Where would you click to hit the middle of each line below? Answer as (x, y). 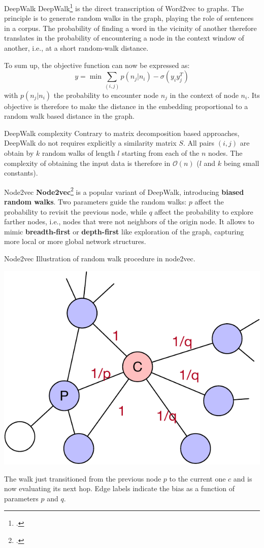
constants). (21, 173)
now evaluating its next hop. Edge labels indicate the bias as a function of (119, 488)
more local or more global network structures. (75, 241)
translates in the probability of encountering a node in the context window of (124, 38)
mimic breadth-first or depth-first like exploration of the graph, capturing (124, 231)
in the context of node (204, 95)
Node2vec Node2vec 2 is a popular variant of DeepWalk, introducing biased (124, 191)
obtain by (19, 152)
